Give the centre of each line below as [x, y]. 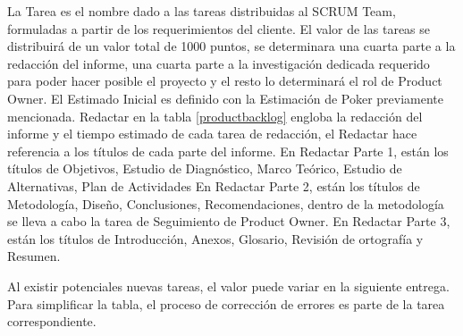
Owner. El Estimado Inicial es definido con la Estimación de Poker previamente [226, 98]
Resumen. [34, 256]
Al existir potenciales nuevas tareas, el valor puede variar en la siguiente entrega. [228, 286]
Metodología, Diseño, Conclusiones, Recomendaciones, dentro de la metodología [226, 203]
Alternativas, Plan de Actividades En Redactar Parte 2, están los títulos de [214, 185]
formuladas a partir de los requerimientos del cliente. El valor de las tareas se [219, 28]
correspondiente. [52, 321]
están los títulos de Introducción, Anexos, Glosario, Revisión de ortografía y [215, 238]
